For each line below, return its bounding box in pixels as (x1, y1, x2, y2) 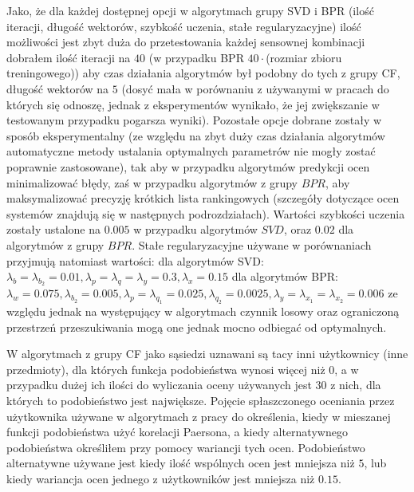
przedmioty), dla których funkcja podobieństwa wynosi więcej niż (6, 360, 325, 377)
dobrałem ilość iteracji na (6, 49, 131, 65)
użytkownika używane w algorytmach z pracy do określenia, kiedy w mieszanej (6, 407, 391, 424)
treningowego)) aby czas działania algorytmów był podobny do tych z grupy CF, (6, 65, 400, 81)
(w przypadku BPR (148, 49, 244, 65)
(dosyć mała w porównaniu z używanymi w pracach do (121, 80, 389, 96)
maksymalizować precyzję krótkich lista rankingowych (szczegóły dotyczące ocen (6, 190, 400, 207)
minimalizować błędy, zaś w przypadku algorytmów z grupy (6, 174, 298, 191)
